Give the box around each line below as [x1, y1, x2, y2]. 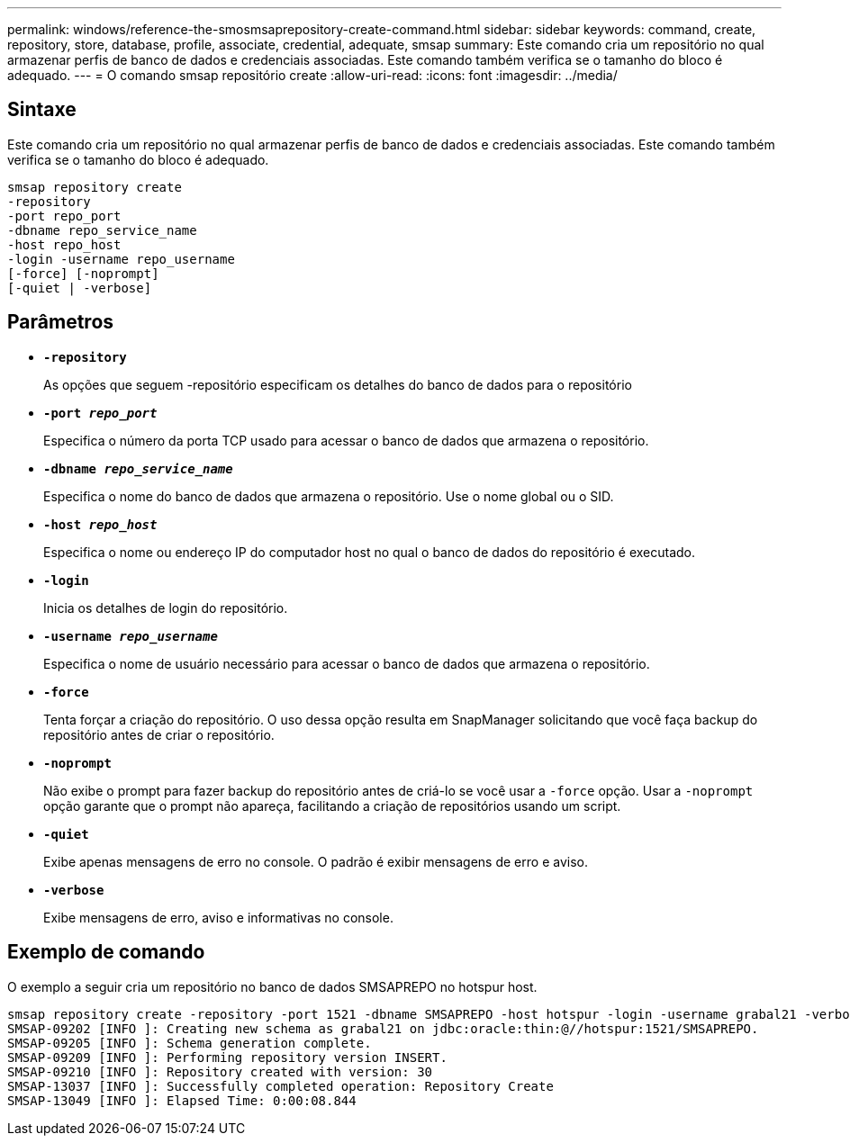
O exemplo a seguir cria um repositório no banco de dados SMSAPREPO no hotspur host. [7, 978, 538, 994]
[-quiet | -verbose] [7, 280, 152, 295]
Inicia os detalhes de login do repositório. [43, 599, 288, 616]
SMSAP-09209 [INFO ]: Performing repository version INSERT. [7, 1049, 448, 1065]
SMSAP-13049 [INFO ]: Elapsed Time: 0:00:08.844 [7, 1093, 357, 1108]
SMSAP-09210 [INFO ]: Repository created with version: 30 [7, 1064, 433, 1079]
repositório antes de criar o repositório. [43, 726, 275, 742]
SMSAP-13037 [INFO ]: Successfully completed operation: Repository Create [7, 1078, 554, 1093]
